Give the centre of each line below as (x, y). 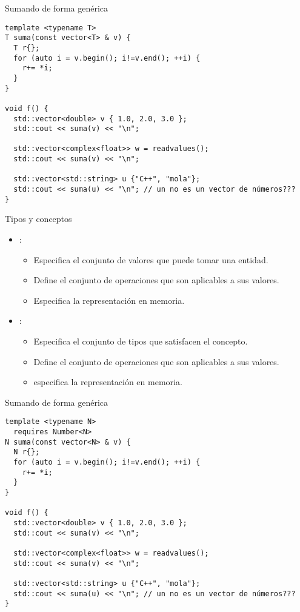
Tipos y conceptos (38, 219)
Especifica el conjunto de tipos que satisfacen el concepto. (141, 341)
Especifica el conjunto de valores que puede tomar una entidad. (151, 259)
